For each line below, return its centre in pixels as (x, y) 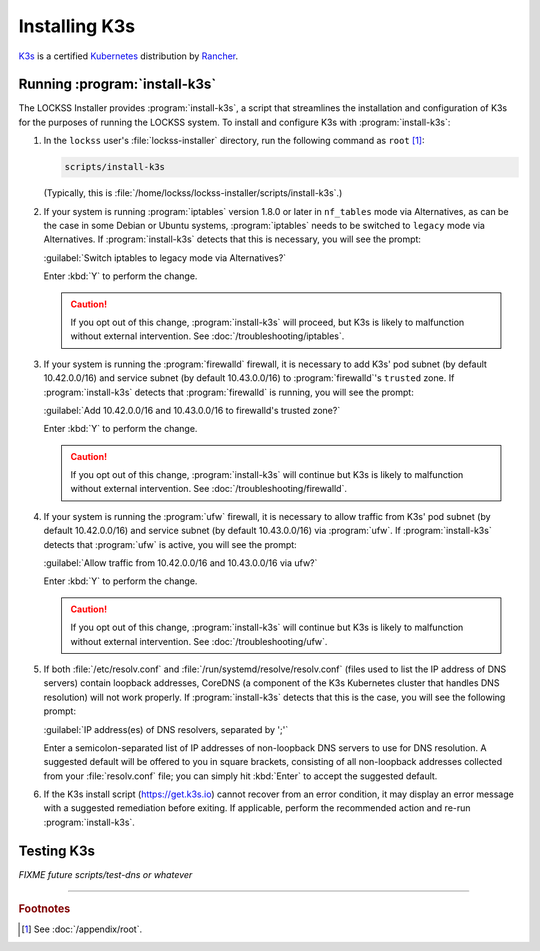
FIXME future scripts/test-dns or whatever (105, 874)
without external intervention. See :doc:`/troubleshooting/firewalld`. (208, 489)
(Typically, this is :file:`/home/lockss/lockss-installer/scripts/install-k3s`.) (193, 193)
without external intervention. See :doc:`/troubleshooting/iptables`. (207, 336)
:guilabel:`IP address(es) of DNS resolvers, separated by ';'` (166, 729)
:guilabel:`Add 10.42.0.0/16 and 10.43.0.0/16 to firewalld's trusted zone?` (192, 410)
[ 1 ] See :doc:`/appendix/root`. (82, 929)
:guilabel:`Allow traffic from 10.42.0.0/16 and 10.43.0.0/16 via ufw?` (180, 563)
